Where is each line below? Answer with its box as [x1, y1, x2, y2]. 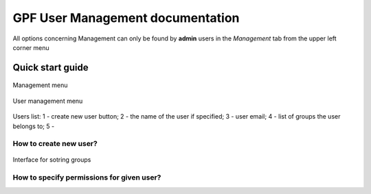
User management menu [12, 97, 83, 105]
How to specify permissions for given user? [12, 173, 161, 182]
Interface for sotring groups [12, 156, 91, 164]
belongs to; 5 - [12, 122, 55, 130]
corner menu [12, 43, 49, 51]
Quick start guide [12, 62, 89, 73]
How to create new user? [12, 139, 98, 149]
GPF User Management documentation [12, 10, 240, 25]
